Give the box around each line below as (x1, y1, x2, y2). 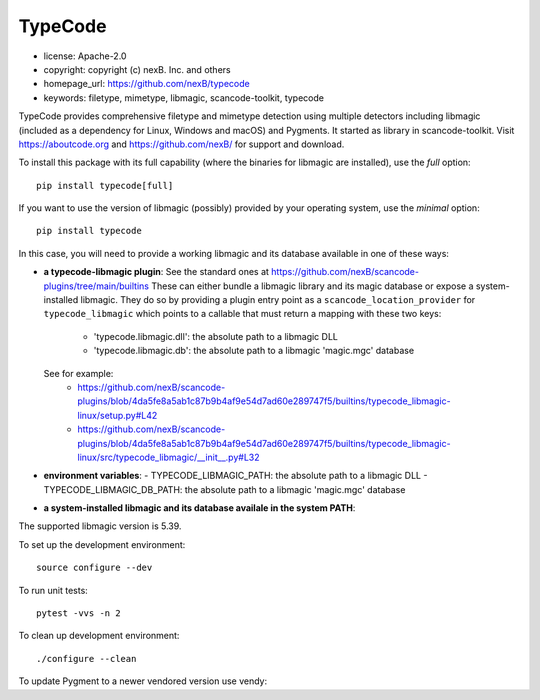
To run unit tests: (18, 584, 89, 596)
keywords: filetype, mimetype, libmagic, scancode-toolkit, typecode (43, 91, 325, 104)
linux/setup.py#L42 (77, 409, 158, 421)
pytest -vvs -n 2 (36, 608, 121, 619)
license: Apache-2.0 (43, 50, 127, 62)
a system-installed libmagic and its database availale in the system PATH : (43, 502, 356, 514)
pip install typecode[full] (36, 180, 174, 191)
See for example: (43, 367, 114, 379)
